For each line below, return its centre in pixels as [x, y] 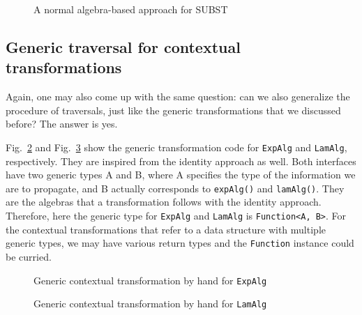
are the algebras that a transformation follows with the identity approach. [164, 202]
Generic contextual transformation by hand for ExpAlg [150, 280]
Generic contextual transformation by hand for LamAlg [150, 304]
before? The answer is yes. [62, 124]
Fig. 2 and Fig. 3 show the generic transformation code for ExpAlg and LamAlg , [176, 147]
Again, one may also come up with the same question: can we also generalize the [178, 97]
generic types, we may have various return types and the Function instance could [180, 243]
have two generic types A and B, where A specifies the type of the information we [181, 175]
